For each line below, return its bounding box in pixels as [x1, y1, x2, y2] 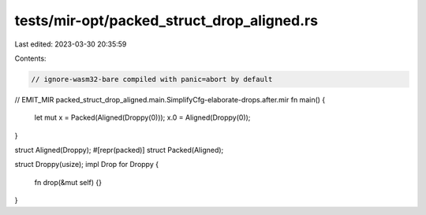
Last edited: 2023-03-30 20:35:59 [14, 39, 127, 49]
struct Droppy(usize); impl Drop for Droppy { [14, 160, 159, 169]
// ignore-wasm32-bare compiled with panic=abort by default [31, 75, 273, 83]
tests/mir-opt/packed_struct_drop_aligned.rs [14, 12, 319, 29]
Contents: [14, 54, 47, 63]
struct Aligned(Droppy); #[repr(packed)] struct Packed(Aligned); [14, 146, 224, 155]
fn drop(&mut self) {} [34, 177, 103, 187]
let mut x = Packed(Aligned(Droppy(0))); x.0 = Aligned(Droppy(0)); [34, 113, 251, 122]
